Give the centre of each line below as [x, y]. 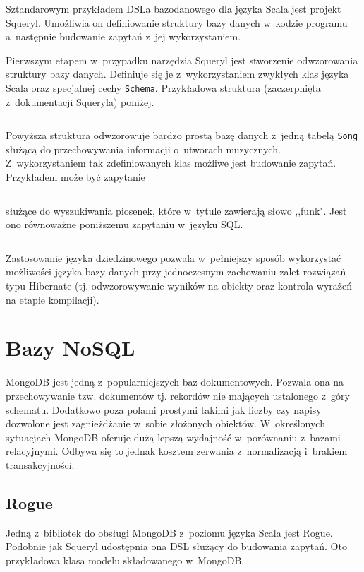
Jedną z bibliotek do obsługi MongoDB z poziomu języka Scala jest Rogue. [169, 532]
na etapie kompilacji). [53, 299]
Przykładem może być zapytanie [75, 177]
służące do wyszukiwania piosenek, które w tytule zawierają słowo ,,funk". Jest [176, 210]
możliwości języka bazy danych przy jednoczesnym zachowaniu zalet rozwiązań [176, 272]
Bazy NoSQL [71, 348]
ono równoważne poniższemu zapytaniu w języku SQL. [125, 224]
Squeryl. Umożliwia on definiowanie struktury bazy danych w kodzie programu [177, 22]
